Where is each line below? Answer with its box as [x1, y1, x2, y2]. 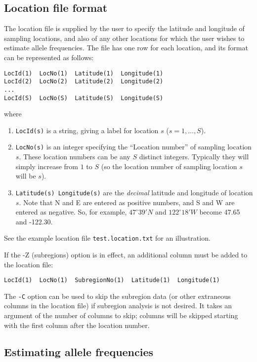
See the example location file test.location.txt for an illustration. [4, 233, 211, 243]
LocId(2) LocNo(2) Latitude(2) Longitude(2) [4, 78, 164, 85]
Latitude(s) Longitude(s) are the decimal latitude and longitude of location [15, 187, 253, 197]
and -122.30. [15, 216, 53, 226]
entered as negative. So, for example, [15, 207, 127, 217]
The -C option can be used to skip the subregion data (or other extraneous [4, 290, 231, 301]
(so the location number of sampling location [101, 161, 237, 171]
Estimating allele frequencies [4, 344, 154, 359]
